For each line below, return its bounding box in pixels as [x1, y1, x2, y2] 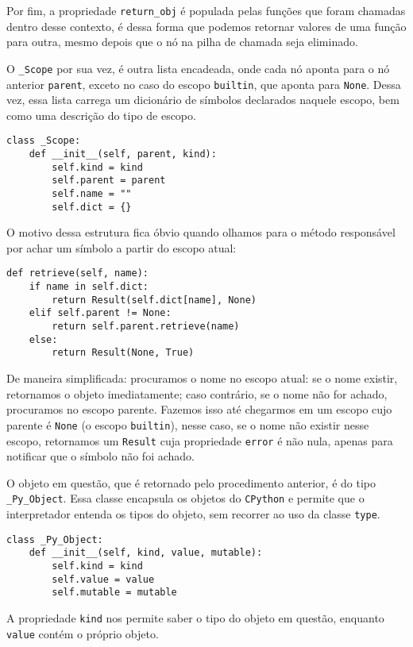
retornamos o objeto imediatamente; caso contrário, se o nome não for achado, [6, 385, 388, 402]
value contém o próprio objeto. [6, 625, 159, 641]
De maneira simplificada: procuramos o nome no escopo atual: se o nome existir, [6, 370, 398, 387]
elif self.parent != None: [29, 307, 172, 319]
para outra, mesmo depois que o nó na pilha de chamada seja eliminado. [6, 33, 358, 50]
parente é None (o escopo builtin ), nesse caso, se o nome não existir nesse [6, 416, 369, 433]
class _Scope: [6, 135, 81, 147]
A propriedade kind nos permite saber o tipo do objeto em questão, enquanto [6, 609, 384, 626]
